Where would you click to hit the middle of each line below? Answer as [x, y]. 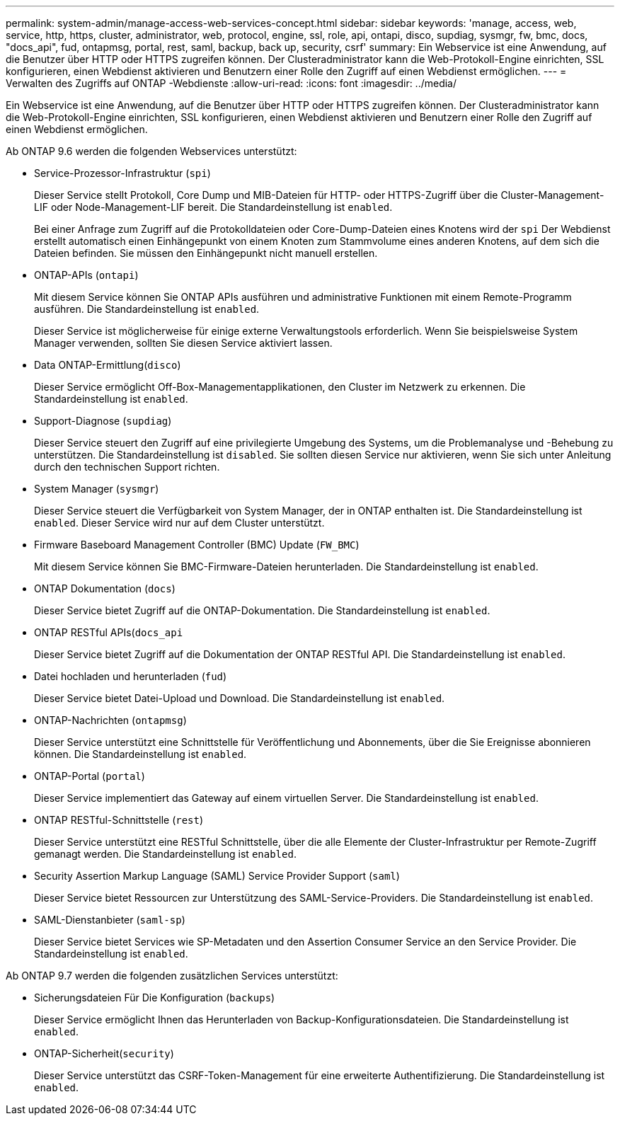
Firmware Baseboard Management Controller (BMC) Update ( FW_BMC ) [197, 545]
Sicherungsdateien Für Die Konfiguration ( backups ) [155, 998]
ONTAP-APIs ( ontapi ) [86, 275]
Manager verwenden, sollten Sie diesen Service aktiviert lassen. [183, 343]
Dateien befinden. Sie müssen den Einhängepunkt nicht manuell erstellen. [206, 253]
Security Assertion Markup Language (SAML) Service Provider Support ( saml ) [217, 876]
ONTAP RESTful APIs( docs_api [109, 632]
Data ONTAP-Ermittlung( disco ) [108, 365]
